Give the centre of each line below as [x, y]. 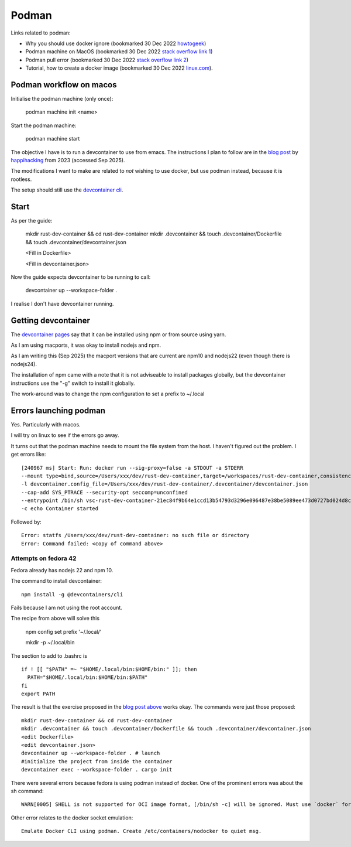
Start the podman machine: [44, 125]
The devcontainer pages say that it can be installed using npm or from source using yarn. [118, 334]
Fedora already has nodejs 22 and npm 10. [62, 570]
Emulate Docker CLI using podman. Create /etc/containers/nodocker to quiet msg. [142, 831]
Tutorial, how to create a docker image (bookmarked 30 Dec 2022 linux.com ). [119, 68]
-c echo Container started [60, 509]
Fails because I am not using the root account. [66, 607]
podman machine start [53, 139]
